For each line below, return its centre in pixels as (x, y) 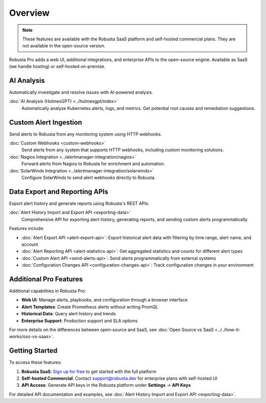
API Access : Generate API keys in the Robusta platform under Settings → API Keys (106, 385)
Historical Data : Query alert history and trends (69, 314)
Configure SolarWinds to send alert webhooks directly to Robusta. (89, 178)
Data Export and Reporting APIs (59, 191)
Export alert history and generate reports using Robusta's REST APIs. (79, 203)
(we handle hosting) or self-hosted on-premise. (57, 67)
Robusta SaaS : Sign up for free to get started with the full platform (89, 371)
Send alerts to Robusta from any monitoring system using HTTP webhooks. (85, 134)
